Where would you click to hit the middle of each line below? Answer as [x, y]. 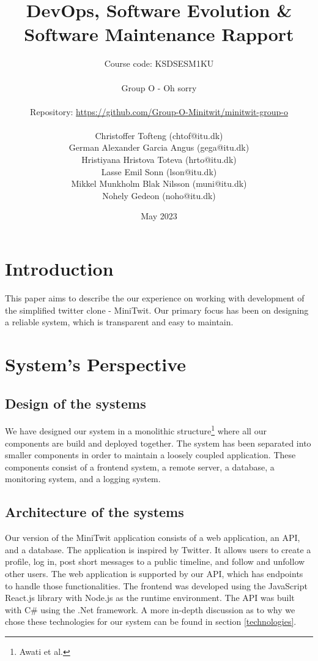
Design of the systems [76, 403]
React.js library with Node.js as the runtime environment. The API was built [150, 598]
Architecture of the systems [94, 512]
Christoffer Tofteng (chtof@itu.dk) [159, 135]
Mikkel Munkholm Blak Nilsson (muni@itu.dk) [159, 183]
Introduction [59, 269]
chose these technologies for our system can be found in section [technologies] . [151, 621]
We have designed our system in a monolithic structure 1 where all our [136, 430]
